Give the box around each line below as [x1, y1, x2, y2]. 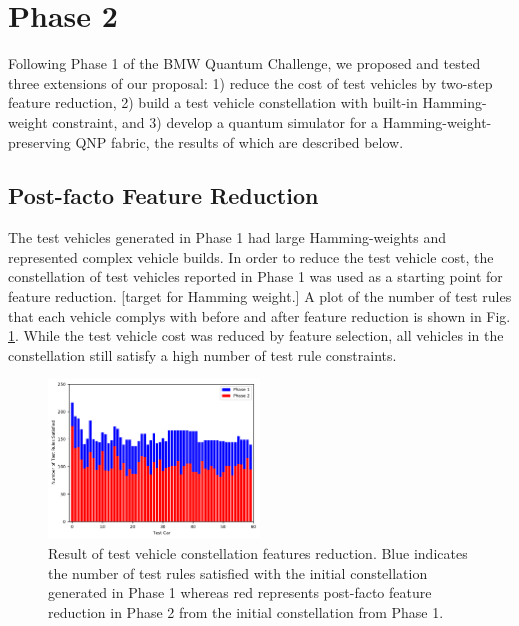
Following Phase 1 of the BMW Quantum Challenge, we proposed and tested [8, 53, 481, 74]
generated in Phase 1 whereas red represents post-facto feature [48, 582, 432, 603]
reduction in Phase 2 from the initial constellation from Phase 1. [48, 601, 444, 622]
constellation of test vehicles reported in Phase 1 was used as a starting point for [8, 266, 503, 287]
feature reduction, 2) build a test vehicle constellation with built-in [8, 92, 418, 113]
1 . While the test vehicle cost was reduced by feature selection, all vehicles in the [8, 325, 504, 346]
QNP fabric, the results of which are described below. [75, 131, 404, 152]
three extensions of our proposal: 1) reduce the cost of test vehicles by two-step [8, 72, 493, 93]
